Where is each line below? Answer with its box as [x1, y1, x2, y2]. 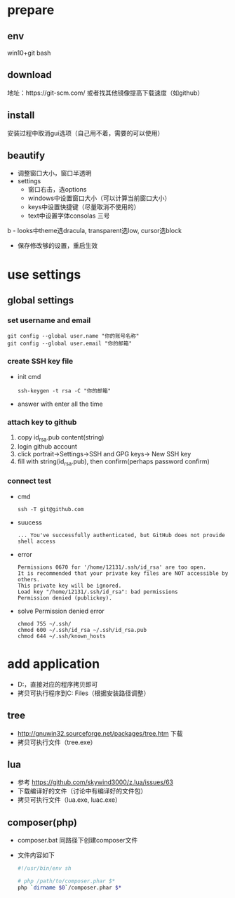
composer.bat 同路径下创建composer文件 [17, 836, 138, 845]
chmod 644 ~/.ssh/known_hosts [17, 633, 107, 640]
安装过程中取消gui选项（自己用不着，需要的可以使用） [7, 128, 164, 137]
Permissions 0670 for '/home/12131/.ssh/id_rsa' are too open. [17, 564, 207, 571]
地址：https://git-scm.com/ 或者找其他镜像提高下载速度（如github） [7, 88, 204, 97]
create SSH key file [7, 357, 74, 367]
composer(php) [7, 817, 77, 828]
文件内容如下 [17, 851, 55, 859]
